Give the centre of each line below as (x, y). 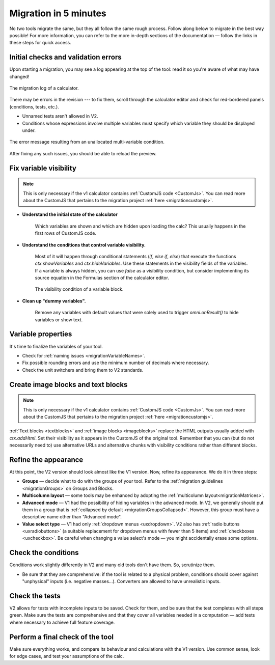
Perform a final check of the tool (62, 637)
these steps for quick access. (40, 43)
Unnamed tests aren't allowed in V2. (60, 116)
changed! (19, 76)
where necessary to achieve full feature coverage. (62, 622)
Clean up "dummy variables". (54, 301)
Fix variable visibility (43, 168)
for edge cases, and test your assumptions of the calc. (67, 656)
